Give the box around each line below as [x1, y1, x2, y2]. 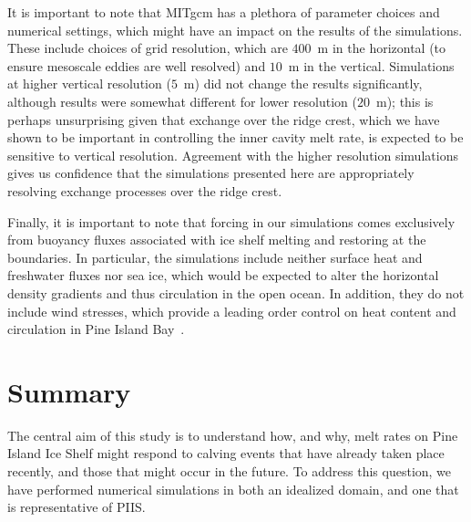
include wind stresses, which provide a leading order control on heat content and [7, 301, 456, 320]
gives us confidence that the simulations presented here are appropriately [7, 163, 415, 183]
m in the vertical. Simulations [288, 56, 455, 75]
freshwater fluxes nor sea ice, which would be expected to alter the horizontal [7, 266, 439, 285]
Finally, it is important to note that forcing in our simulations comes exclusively [7, 212, 456, 231]
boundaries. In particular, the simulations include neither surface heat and [7, 247, 423, 266]
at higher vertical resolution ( [7, 74, 171, 93]
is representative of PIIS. [7, 497, 146, 517]
